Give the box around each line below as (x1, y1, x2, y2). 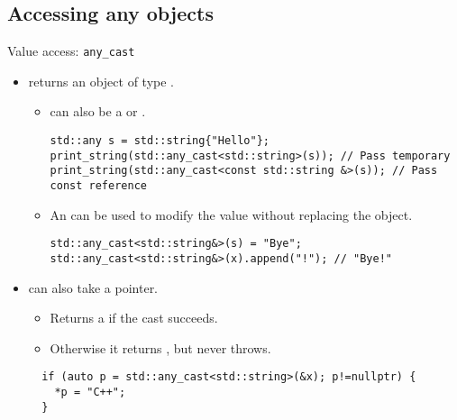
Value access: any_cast (7, 41, 135, 60)
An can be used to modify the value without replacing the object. (50, 205, 413, 224)
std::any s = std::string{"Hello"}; (50, 134, 270, 148)
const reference (50, 179, 147, 193)
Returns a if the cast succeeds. (50, 308, 218, 327)
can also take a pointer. (28, 278, 159, 297)
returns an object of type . (28, 71, 174, 90)
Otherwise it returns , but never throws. (50, 338, 271, 357)
